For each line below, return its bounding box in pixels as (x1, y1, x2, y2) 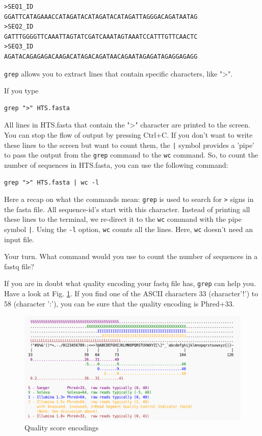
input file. (4, 234, 35, 244)
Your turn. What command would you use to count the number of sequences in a (4, 251, 258, 262)
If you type (4, 85, 39, 96)
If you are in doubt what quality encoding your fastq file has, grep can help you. (4, 278, 256, 289)
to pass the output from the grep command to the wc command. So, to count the (4, 149, 258, 160)
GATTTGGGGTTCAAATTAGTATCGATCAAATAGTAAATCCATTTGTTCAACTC (4, 33, 198, 40)
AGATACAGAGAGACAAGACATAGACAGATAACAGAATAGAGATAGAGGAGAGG (4, 53, 198, 60)
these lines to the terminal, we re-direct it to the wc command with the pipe (4, 214, 242, 224)
